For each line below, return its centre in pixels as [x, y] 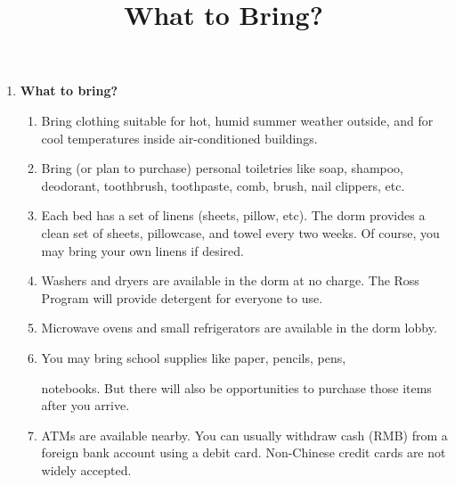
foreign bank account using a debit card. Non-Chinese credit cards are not [244, 452]
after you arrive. [85, 405]
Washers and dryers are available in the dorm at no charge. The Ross [230, 280]
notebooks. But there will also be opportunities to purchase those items [236, 387]
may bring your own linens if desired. [142, 250]
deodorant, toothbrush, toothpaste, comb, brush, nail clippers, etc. [223, 185]
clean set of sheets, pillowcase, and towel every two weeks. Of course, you [240, 232]
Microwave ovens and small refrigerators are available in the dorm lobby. [239, 328]
